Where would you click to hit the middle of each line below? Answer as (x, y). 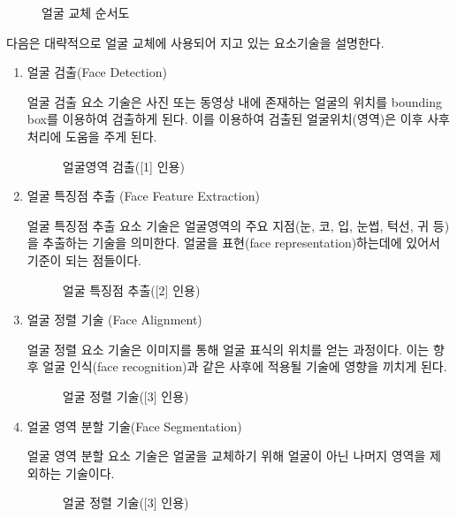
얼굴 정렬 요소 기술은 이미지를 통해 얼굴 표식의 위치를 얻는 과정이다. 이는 (228, 349)
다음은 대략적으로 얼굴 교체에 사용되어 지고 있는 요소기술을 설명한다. (195, 42)
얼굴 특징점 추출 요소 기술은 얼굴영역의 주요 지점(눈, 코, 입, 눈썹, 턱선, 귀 (228, 225)
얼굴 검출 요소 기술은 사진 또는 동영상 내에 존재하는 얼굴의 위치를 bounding (234, 101)
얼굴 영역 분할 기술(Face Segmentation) (134, 426)
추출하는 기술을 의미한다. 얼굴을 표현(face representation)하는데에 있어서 (241, 243)
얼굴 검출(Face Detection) (97, 72)
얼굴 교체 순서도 (86, 12)
